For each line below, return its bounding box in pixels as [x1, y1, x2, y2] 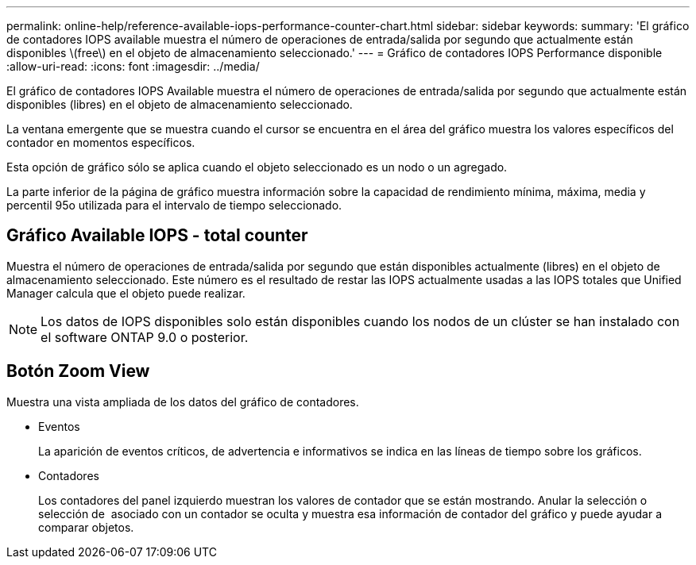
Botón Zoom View [6, 361, 150, 382]
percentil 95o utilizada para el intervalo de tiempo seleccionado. [6, 198, 342, 212]
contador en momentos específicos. [6, 136, 195, 149]
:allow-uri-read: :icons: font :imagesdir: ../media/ [6, 60, 260, 73]
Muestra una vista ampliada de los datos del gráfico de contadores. [6, 394, 359, 409]
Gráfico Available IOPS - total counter [6, 225, 308, 246]
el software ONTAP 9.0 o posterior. [41, 329, 249, 345]
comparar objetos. [38, 520, 134, 534]
